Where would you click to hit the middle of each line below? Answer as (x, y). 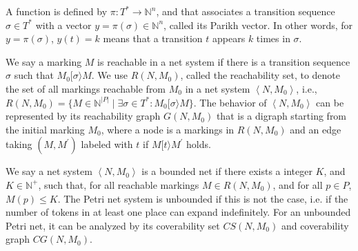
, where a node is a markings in (168, 129)
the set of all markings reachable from (86, 88)
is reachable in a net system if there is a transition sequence (224, 61)
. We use (109, 75)
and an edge (316, 129)
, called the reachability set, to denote (260, 75)
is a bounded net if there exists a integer (227, 171)
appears (229, 38)
